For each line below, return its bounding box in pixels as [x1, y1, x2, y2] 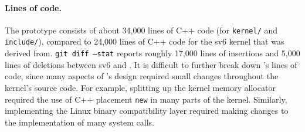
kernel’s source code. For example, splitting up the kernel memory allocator [5, 81, 276, 93]
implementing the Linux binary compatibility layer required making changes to [5, 104, 289, 117]
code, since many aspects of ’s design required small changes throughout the [5, 70, 279, 82]
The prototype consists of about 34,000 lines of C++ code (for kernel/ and [5, 23, 278, 36]
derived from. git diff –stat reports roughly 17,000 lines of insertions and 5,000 [5, 47, 300, 59]
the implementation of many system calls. [5, 116, 154, 128]
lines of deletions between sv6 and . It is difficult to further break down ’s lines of [5, 58, 297, 70]
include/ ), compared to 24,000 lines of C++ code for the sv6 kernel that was [5, 35, 284, 48]
